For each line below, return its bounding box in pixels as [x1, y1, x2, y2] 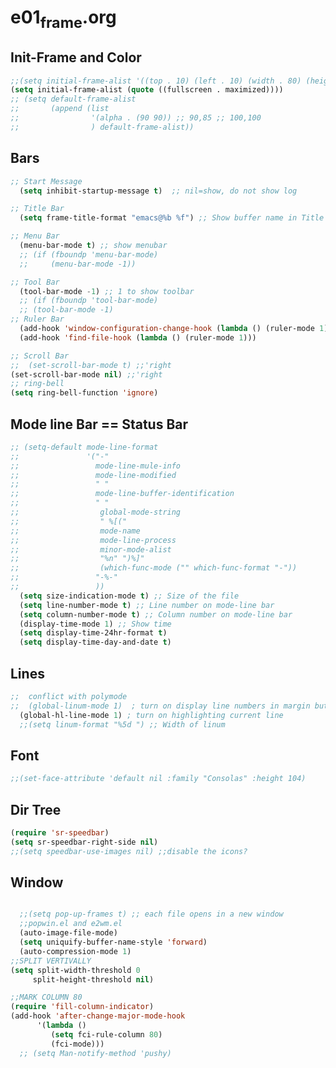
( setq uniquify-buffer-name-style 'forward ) [19, 937, 208, 948]
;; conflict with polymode [10, 692, 128, 702]
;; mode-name [10, 526, 141, 536]
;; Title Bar [10, 204, 65, 214]
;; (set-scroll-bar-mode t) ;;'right [10, 360, 172, 370]
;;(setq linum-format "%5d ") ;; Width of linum [19, 719, 226, 730]
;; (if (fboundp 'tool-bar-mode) [19, 296, 159, 306]
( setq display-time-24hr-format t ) [19, 628, 168, 638]
